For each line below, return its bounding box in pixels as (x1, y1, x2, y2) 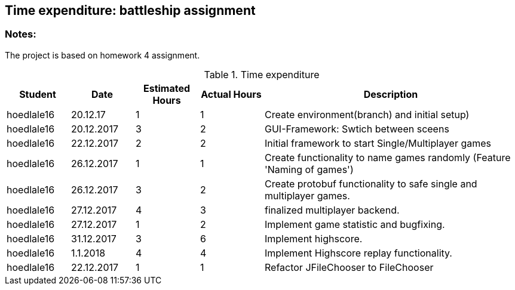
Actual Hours (201, 88, 262, 100)
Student (19, 88, 56, 100)
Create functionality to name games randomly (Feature (265, 151, 511, 163)
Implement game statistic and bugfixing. (265, 218, 445, 230)
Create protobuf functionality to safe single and (265, 177, 477, 190)
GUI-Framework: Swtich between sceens (265, 122, 449, 135)
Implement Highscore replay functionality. (265, 246, 452, 259)
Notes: (5, 28, 36, 41)
